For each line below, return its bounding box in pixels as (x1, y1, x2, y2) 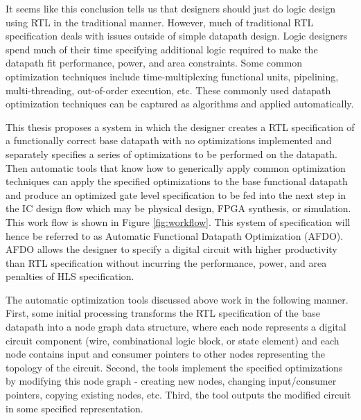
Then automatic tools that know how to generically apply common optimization (6, 160, 346, 175)
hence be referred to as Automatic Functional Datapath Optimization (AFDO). (6, 228, 344, 243)
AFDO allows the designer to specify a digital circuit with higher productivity (6, 242, 337, 256)
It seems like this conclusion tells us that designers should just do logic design (6, 1, 336, 15)
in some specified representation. (6, 401, 143, 415)
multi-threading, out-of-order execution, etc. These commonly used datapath (6, 82, 331, 97)
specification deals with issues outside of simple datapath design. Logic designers (6, 28, 348, 43)
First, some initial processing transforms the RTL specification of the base (6, 306, 321, 320)
